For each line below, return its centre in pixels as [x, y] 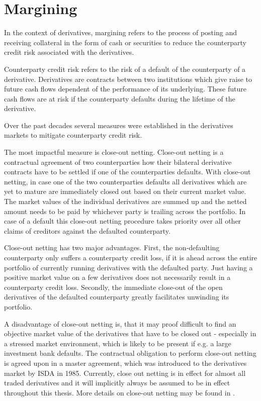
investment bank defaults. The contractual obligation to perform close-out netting [130, 353]
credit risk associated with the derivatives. [69, 52]
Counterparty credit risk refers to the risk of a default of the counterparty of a [125, 69]
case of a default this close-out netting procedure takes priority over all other [123, 221]
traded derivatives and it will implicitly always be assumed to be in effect [117, 383]
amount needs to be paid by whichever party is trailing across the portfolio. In [125, 211]
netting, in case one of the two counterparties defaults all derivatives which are [125, 181]
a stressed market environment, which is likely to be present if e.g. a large [118, 343]
